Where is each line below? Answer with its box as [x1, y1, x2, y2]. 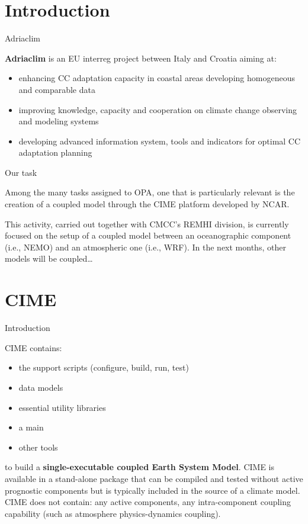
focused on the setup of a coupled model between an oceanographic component [5, 229, 291, 242]
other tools [18, 441, 58, 453]
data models [18, 381, 63, 393]
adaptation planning [18, 146, 92, 159]
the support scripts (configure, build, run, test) [18, 361, 189, 374]
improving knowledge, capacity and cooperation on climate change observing [18, 103, 297, 115]
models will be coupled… [5, 252, 93, 265]
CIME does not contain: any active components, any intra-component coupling [5, 496, 291, 508]
